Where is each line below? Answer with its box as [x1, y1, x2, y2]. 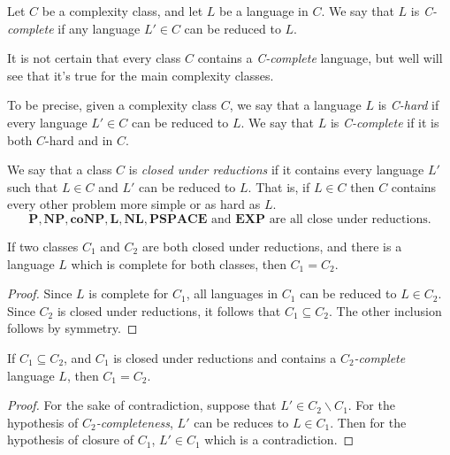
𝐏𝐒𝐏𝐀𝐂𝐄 [149, 212, 208, 226]
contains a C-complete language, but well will [197, 49, 443, 67]
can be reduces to [194, 413, 289, 431]
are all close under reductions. [269, 212, 431, 226]
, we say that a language [229, 96, 362, 114]
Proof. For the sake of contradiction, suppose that [7, 396, 277, 414]
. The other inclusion [329, 301, 442, 320]
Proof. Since [7, 284, 72, 303]
